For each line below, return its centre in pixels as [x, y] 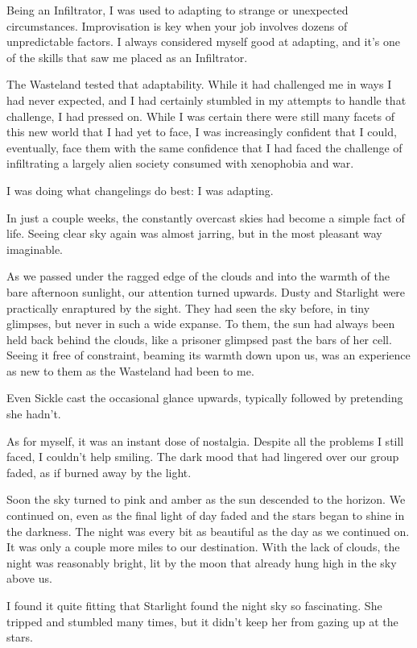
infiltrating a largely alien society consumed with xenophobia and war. [180, 163]
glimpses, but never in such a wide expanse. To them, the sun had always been [201, 324]
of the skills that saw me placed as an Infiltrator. [127, 57]
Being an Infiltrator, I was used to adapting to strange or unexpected [178, 10]
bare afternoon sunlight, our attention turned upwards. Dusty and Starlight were [206, 291]
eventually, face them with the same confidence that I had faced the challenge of [204, 147]
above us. [29, 578]
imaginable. [35, 249]
